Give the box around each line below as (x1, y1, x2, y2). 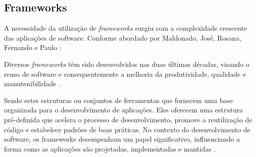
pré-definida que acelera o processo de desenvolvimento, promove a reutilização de (4, 114, 253, 124)
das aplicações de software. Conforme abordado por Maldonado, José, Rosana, (4, 32, 242, 43)
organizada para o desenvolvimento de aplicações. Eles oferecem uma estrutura (4, 105, 243, 115)
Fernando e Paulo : (4, 42, 61, 52)
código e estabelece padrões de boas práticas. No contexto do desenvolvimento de (4, 124, 251, 134)
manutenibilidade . (4, 78, 60, 89)
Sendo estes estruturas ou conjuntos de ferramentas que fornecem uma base (4, 95, 233, 105)
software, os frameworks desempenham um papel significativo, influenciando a (4, 134, 240, 144)
